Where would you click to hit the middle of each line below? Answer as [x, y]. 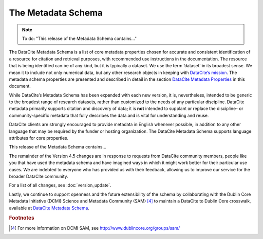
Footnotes [22, 218]
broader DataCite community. [38, 176]
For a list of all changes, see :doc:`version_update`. [60, 185]
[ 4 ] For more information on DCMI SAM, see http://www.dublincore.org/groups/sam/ [95, 228]
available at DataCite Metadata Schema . [49, 208]
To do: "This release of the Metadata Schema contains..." [79, 38]
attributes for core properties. [39, 138]
